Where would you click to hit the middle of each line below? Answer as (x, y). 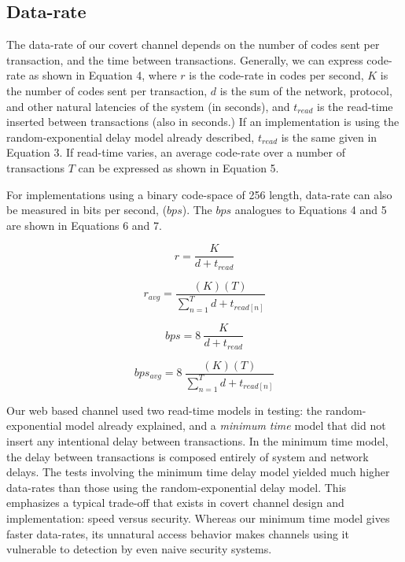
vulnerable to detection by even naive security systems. (139, 549)
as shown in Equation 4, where (103, 75)
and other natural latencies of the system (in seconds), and (148, 106)
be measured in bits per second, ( (87, 210)
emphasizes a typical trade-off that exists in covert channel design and (175, 503)
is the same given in (329, 137)
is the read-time (355, 106)
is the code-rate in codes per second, (276, 75)
